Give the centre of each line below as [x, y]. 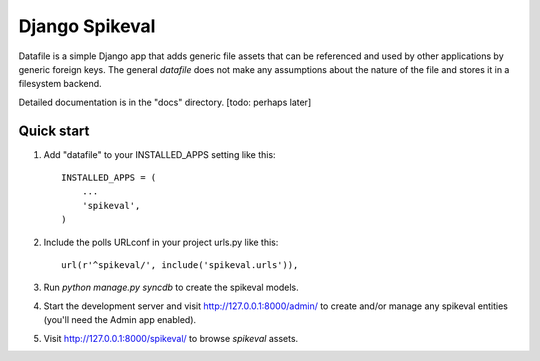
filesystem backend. [60, 84]
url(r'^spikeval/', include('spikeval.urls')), [180, 264]
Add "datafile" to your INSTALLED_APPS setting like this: [159, 154]
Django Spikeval [87, 26]
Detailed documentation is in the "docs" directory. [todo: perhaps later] [165, 102]
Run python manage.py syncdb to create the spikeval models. [171, 287]
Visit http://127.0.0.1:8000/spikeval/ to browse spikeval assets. [171, 338]
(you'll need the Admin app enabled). [120, 320]
